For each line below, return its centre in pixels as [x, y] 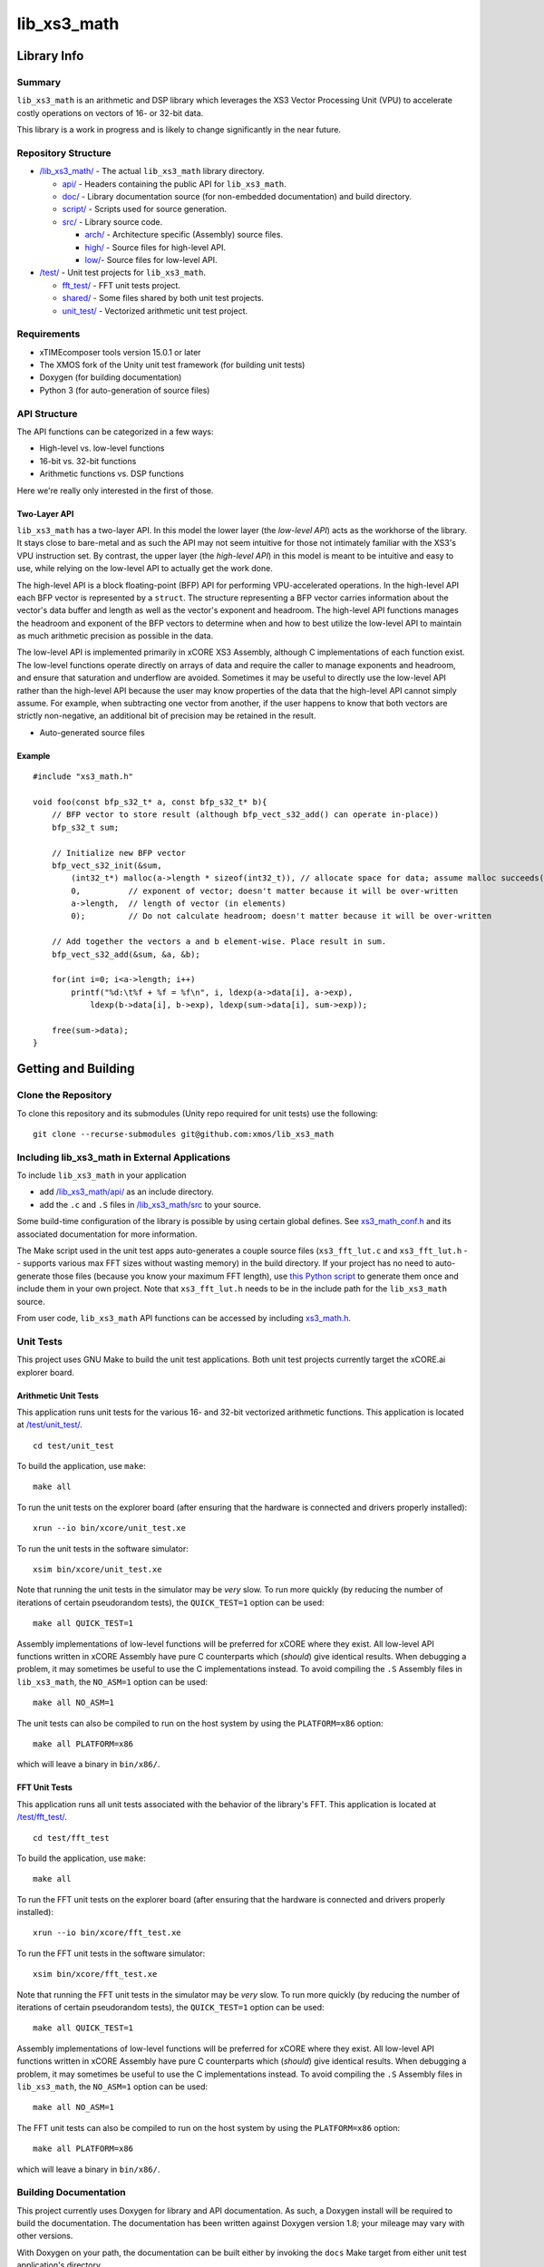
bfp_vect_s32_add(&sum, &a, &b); [126, 954]
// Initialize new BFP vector [118, 853]
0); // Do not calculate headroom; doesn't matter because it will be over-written [282, 916]
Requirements [49, 334]
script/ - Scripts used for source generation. [144, 209]
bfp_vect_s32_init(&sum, [107, 865]
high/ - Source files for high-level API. [155, 247]
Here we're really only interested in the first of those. [115, 491]
